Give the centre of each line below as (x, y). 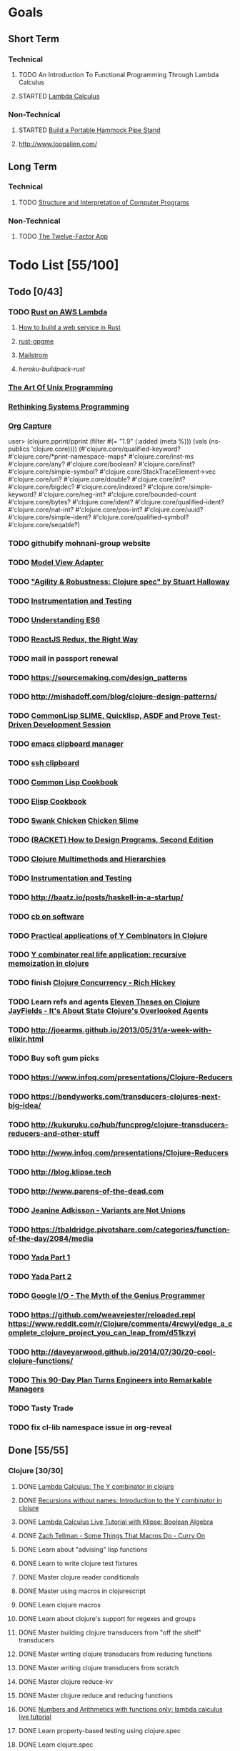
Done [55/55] (38, 1451)
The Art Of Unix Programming (61, 387)
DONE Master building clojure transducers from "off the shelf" (110, 1632)
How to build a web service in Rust (69, 328)
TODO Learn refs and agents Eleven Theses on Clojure (104, 1002)
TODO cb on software (46, 917)
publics (19, 449)
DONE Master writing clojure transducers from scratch (99, 1667)
